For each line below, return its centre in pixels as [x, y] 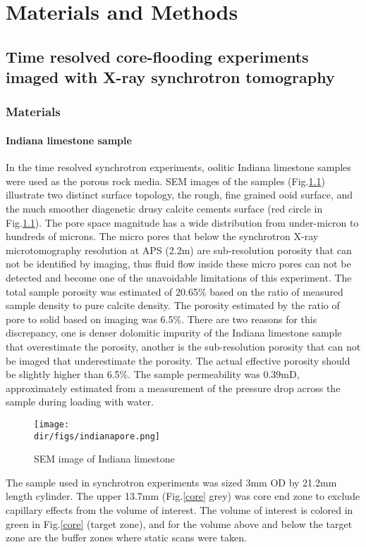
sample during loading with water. [80, 402]
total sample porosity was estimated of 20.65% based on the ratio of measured [175, 291]
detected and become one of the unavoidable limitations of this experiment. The [179, 277]
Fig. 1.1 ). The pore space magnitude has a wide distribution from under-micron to [182, 222]
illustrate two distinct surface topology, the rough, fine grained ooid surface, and [179, 195]
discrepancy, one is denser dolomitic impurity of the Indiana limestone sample [174, 333]
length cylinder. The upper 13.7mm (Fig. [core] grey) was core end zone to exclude [183, 496]
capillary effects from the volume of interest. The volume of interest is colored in [179, 509]
